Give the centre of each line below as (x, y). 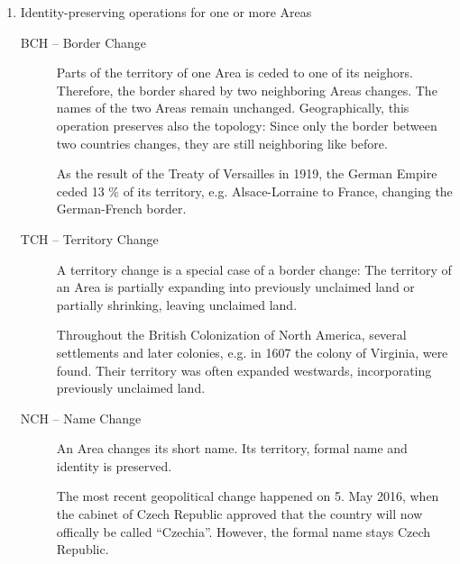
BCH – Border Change (83, 42)
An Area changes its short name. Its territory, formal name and (232, 448)
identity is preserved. (114, 465)
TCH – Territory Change (89, 238)
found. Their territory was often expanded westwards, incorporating (244, 370)
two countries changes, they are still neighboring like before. (222, 143)
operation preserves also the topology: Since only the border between (247, 125)
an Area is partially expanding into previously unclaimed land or (235, 287)
